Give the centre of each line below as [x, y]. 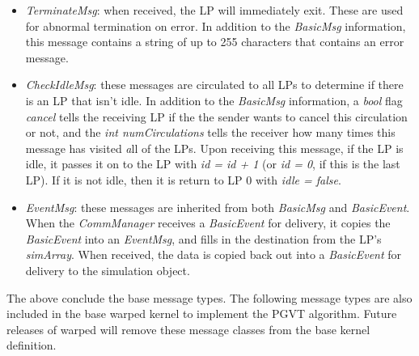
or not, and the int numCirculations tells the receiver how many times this [210, 132]
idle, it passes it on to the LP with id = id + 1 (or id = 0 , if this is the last [213, 164]
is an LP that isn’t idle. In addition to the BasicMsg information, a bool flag [214, 100]
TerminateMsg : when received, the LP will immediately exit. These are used [214, 10]
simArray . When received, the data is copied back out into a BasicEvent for [214, 254]
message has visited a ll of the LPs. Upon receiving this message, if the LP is [214, 148]
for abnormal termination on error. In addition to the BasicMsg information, [216, 25]
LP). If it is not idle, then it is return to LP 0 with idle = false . [183, 179]
